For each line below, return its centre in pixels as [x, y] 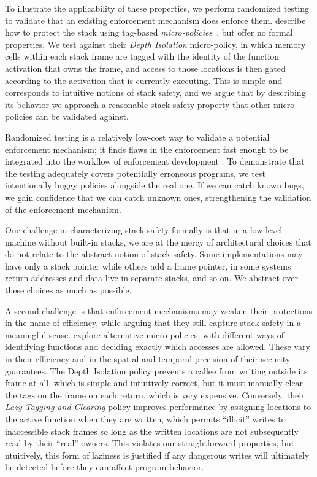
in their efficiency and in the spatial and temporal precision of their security [148, 359]
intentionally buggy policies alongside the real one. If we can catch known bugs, [155, 185]
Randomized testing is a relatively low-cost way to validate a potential [137, 137]
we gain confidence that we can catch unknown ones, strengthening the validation [158, 197]
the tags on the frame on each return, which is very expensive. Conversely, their [155, 394]
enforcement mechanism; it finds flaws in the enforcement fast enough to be [147, 149]
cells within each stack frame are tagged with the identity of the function [142, 56]
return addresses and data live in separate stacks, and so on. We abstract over [151, 278]
